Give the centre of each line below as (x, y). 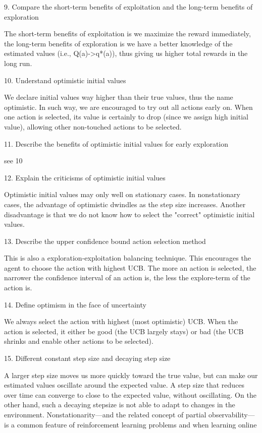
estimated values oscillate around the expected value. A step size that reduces (124, 385)
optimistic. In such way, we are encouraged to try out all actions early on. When (128, 107)
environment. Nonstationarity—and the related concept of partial (105, 414)
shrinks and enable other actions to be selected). (79, 341)
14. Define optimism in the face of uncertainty (75, 304)
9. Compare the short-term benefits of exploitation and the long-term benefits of (128, 7)
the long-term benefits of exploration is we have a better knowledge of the (118, 43)
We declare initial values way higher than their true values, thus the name (119, 97)
